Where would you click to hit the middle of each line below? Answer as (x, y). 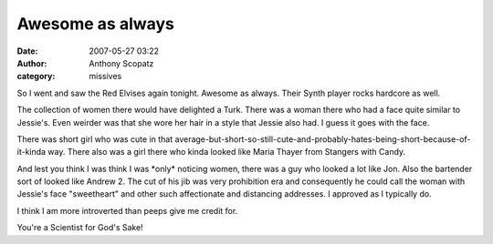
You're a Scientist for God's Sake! (80, 228)
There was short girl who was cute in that (95, 139)
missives (105, 76)
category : (36, 76)
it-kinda (31, 152)
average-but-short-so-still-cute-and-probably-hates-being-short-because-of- (323, 139)
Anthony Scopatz (121, 63)
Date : (27, 51)
